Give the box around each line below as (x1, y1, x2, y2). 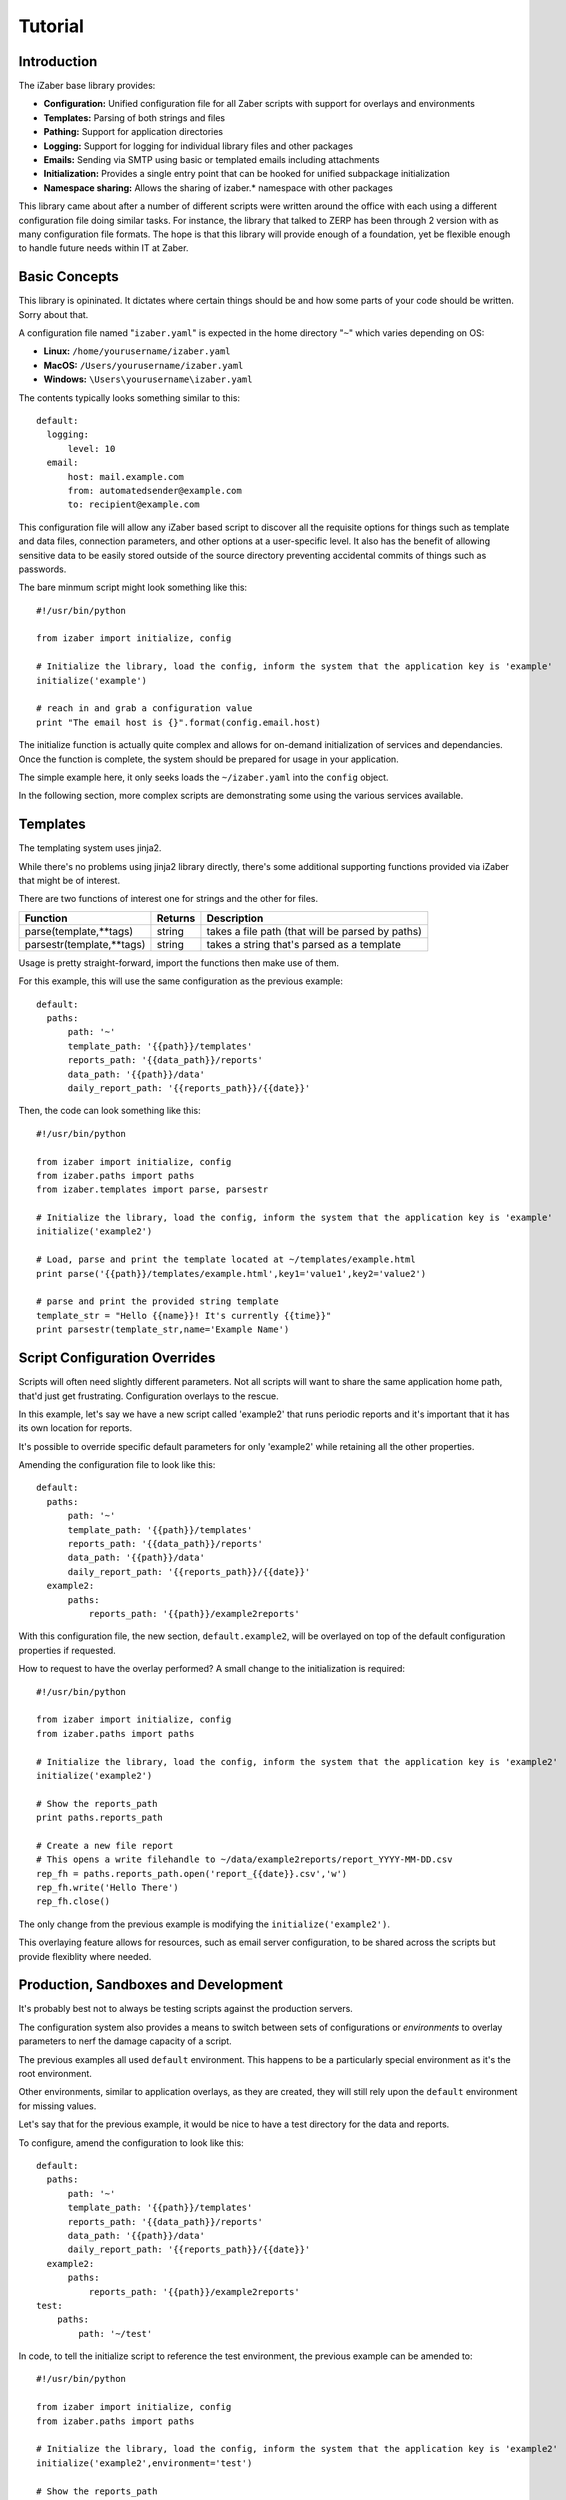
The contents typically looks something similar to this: (18, 391, 240, 404)
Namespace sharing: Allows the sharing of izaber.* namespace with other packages (43, 181, 394, 194)
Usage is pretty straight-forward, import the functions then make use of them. (18, 956, 340, 969)
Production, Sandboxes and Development (18, 1976, 284, 1994)
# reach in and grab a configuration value (36, 703, 253, 714)
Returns (156, 911, 196, 925)
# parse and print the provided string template (36, 1296, 279, 1307)
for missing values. (18, 2100, 97, 2112)
